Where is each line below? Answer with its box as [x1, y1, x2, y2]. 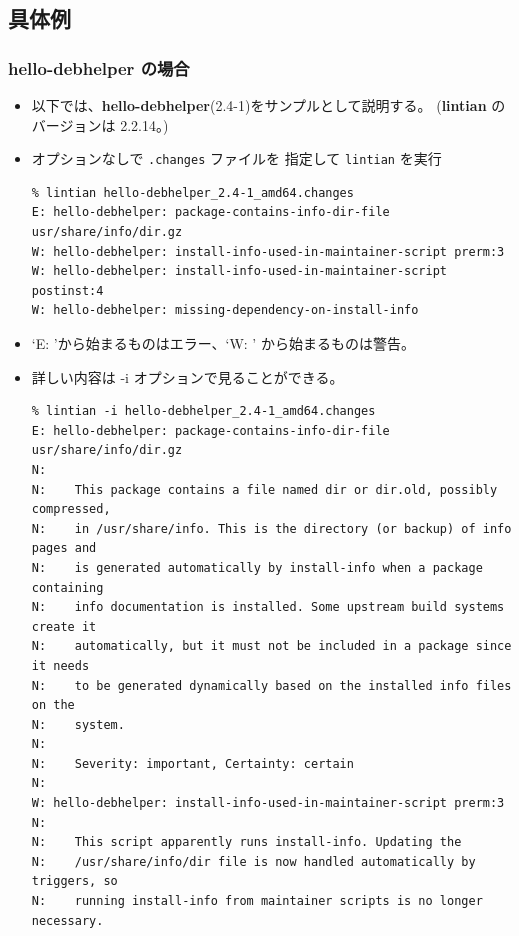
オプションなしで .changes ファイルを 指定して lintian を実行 [31, 148, 442, 169]
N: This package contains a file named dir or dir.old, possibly [31, 482, 498, 497]
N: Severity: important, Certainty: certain [31, 756, 354, 771]
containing [31, 580, 104, 595]
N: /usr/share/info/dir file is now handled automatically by [31, 854, 476, 869]
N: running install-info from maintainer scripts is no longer [31, 894, 483, 909]
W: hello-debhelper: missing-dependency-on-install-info [31, 303, 419, 318]
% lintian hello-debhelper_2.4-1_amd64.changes [31, 185, 354, 200]
